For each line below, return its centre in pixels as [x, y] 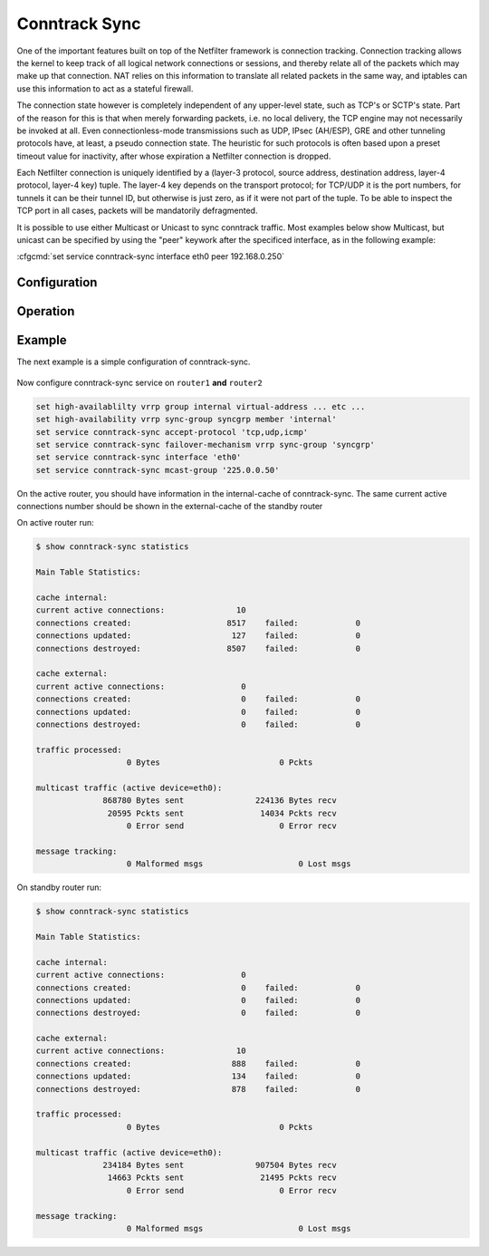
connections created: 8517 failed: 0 [198, 623]
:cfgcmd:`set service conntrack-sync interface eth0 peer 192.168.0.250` [151, 256]
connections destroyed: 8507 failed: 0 [198, 648]
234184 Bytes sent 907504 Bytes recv [220, 1165]
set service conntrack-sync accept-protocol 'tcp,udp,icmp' [172, 432]
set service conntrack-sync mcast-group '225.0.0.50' [158, 470]
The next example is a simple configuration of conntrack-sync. [134, 362]
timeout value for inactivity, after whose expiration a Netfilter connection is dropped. [174, 156]
